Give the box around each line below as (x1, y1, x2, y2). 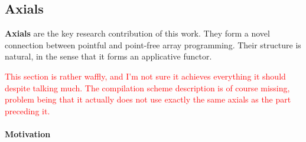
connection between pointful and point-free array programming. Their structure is (5, 38, 301, 51)
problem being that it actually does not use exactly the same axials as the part (5, 93, 291, 105)
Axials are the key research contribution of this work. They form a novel (5, 27, 270, 39)
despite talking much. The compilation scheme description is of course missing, (5, 81, 290, 94)
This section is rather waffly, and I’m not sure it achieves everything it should (5, 70, 286, 82)
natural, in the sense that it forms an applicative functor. (5, 50, 212, 62)
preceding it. (5, 104, 50, 117)
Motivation (5, 127, 51, 140)
